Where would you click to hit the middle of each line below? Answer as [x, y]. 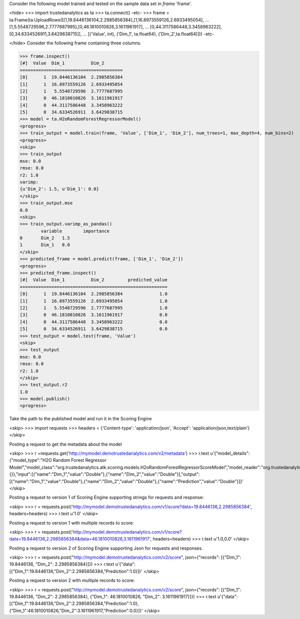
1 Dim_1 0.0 [45, 245]
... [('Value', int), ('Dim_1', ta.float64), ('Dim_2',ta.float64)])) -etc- [148, 34]
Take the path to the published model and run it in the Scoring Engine [80, 419]
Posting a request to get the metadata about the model [65, 444]
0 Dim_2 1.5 [45, 238]
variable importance [75, 231]
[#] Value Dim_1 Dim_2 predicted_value [93, 280]
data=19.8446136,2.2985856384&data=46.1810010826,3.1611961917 [79, 539]
